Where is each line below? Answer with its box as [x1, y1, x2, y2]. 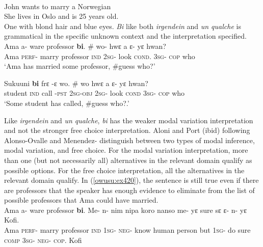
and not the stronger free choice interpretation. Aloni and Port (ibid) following [4, 125, 250, 135]
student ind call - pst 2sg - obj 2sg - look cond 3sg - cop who [4, 88, 185, 98]
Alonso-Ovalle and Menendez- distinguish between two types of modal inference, [4, 134, 255, 145]
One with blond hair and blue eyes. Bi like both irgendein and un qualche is [4, 20, 241, 31]
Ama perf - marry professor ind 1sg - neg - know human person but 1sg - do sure [4, 225, 251, 235]
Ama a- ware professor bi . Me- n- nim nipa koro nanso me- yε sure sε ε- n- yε [4, 204, 247, 215]
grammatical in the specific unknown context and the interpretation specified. [4, 31, 247, 41]
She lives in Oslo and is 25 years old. [4, 11, 119, 21]
